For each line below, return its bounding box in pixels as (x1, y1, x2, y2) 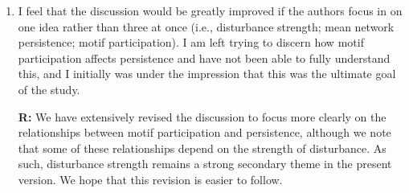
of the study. (18, 80, 80, 97)
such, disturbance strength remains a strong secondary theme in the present (18, 155, 392, 172)
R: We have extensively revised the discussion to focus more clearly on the (18, 108, 387, 125)
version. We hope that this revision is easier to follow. (18, 170, 283, 187)
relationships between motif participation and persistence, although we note (18, 124, 391, 141)
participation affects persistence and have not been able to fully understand (18, 49, 391, 66)
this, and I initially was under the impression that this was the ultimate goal (18, 65, 396, 82)
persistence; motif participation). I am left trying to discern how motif (18, 34, 364, 51)
